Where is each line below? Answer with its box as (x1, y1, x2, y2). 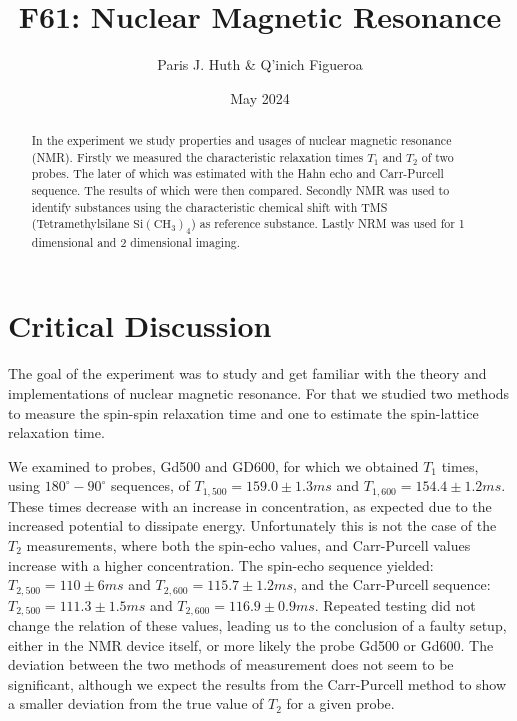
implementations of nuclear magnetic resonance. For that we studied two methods (8, 382, 510, 403)
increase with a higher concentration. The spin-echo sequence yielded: (8, 554, 434, 575)
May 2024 (230, 87, 290, 108)
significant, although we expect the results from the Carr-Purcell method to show (8, 673, 507, 694)
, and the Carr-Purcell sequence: (292, 574, 491, 595)
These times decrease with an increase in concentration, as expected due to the (8, 495, 492, 516)
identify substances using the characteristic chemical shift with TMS (31, 198, 388, 215)
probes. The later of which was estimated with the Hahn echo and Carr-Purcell (31, 165, 444, 182)
